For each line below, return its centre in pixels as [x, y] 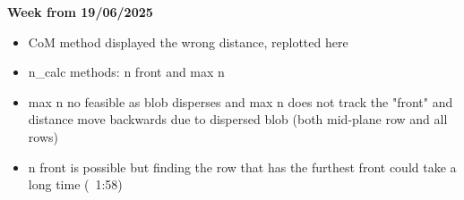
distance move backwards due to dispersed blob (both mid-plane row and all [238, 119]
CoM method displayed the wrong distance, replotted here [188, 42]
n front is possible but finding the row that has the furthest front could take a [242, 167]
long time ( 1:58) [75, 184]
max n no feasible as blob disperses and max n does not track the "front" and [241, 101]
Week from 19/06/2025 [80, 12]
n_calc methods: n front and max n [126, 72]
